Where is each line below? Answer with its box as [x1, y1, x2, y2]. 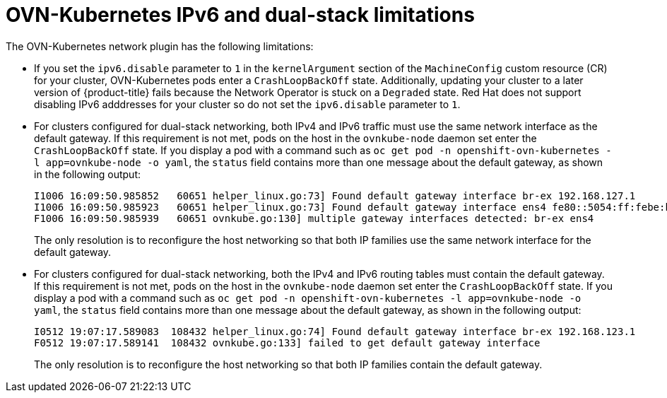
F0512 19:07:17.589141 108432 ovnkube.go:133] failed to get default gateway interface [34, 336, 541, 349]
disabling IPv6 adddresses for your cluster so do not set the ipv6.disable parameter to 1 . [34, 98, 461, 110]
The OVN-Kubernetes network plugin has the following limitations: [6, 40, 314, 52]
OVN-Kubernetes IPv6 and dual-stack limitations [6, 3, 475, 27]
